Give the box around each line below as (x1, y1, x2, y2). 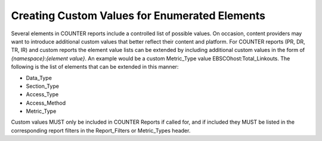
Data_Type (26, 74, 52, 81)
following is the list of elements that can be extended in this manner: (11, 63, 179, 70)
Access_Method (26, 99, 66, 106)
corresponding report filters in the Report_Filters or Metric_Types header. (11, 127, 191, 134)
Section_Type (26, 82, 60, 90)
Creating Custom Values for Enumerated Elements (11, 9, 265, 22)
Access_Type (26, 91, 59, 98)
